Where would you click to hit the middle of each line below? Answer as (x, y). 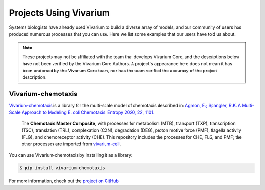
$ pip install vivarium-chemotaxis (62, 168)
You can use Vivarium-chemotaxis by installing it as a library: (71, 155)
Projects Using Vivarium (60, 13)
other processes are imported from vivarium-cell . (71, 144)
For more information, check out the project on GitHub (64, 181)
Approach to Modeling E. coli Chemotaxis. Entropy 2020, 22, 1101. (88, 112)
